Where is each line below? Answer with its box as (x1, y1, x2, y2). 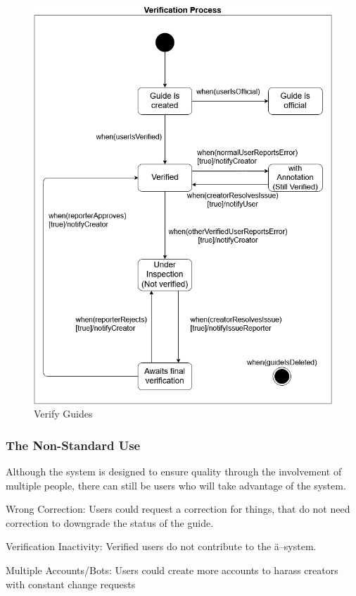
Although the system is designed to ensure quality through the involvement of (6, 464, 342, 479)
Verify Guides (34, 406, 93, 421)
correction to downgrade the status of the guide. (6, 515, 214, 530)
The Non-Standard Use (6, 436, 141, 454)
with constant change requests (6, 576, 136, 591)
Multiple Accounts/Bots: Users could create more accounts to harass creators (6, 563, 338, 578)
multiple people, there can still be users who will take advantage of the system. (6, 478, 346, 492)
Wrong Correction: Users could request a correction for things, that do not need (6, 501, 350, 516)
